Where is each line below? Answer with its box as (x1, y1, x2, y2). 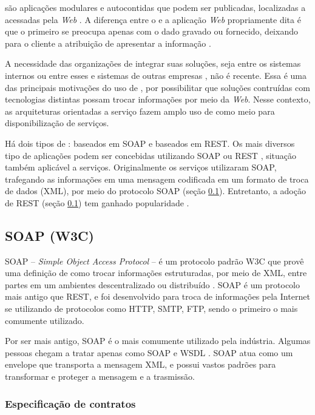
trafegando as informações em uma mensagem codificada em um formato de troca (5, 172, 309, 185)
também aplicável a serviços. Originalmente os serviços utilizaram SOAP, (5, 161, 277, 174)
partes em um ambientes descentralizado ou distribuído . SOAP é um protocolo (5, 278, 300, 291)
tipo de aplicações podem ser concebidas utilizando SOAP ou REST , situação (5, 149, 297, 161)
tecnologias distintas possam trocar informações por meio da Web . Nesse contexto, (5, 93, 311, 106)
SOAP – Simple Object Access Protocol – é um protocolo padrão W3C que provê (5, 254, 304, 267)
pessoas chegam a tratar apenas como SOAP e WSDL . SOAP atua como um (5, 346, 293, 359)
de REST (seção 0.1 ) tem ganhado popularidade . (5, 196, 189, 209)
